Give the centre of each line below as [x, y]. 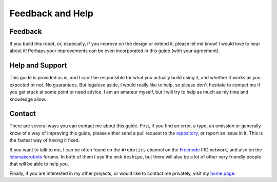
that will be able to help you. [39, 164]
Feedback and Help [51, 13]
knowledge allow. [28, 99]
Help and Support [38, 66]
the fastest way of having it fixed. [45, 140]
